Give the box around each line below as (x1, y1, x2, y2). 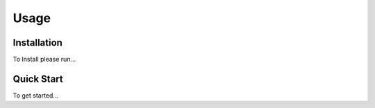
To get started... (12, 91, 59, 100)
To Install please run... (12, 55, 76, 64)
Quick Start (12, 73, 63, 84)
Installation (12, 37, 62, 48)
